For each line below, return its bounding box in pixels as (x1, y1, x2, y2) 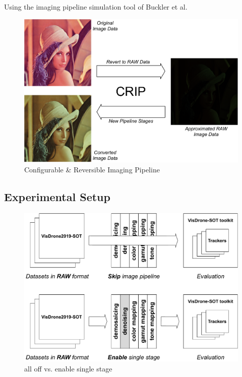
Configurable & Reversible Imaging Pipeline (24, 164, 160, 174)
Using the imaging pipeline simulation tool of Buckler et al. (4, 2, 188, 12)
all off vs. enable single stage (24, 363, 112, 373)
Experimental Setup (4, 188, 110, 204)
